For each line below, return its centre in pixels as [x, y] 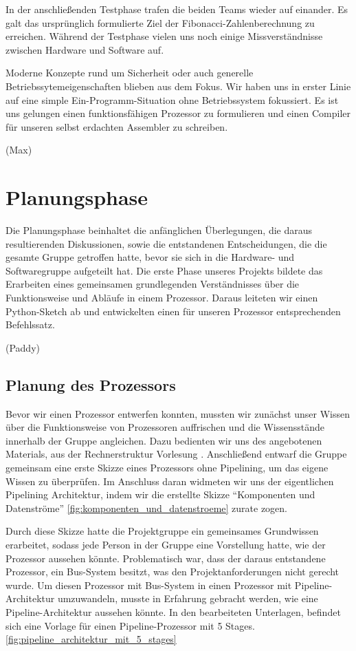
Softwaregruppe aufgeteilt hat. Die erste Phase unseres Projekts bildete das [164, 270]
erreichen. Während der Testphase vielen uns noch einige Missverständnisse [164, 36]
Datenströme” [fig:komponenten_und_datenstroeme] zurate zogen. [146, 508]
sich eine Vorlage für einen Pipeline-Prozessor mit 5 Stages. [130, 625]
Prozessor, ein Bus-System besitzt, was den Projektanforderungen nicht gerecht [173, 572]
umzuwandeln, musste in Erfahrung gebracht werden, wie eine [188, 598]
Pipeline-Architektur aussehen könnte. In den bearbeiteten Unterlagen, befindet [173, 611]
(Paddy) [23, 347]
